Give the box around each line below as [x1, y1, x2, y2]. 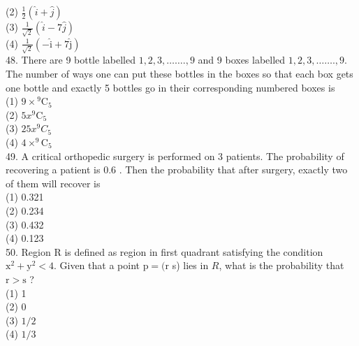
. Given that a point [53, 258, 140, 273]
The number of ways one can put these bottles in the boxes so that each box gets [6, 66, 353, 80]
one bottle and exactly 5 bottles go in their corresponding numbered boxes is [6, 80, 335, 94]
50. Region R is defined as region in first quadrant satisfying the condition [6, 244, 323, 259]
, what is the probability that [219, 258, 344, 273]
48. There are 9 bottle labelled [6, 52, 135, 67]
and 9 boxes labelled [198, 52, 286, 67]
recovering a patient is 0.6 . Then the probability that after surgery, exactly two [6, 162, 348, 177]
